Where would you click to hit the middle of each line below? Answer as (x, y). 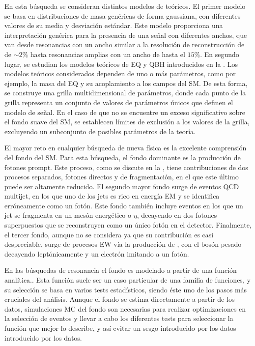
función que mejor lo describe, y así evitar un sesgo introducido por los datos (120, 328)
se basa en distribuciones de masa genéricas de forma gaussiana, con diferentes (123, 15)
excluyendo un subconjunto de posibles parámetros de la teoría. (100, 131)
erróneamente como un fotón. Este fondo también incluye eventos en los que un (124, 205)
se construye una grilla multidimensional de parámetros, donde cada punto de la (125, 93)
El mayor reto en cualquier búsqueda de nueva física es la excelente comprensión (126, 148)
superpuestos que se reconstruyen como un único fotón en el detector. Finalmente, (128, 225)
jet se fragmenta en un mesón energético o (68, 215)
